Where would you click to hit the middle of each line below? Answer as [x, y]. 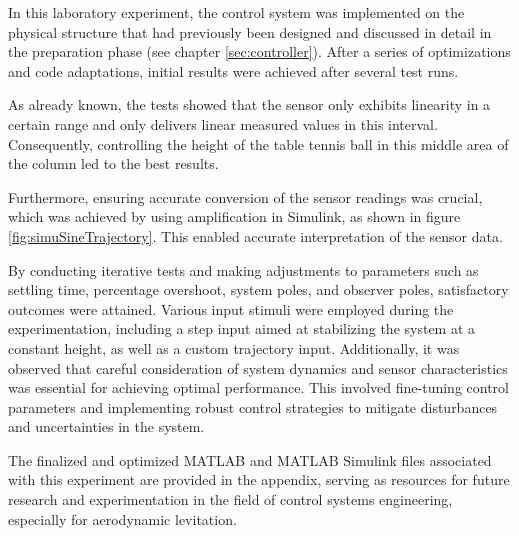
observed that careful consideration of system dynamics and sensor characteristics [258, 367]
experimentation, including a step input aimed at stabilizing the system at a [242, 328]
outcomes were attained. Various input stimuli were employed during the [231, 308]
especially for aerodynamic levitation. [122, 518]
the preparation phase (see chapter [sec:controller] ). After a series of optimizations [259, 51]
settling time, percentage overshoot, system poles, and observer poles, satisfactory [258, 289]
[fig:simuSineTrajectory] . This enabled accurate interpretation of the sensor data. [255, 235]
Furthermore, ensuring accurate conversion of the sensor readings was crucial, [245, 196]
